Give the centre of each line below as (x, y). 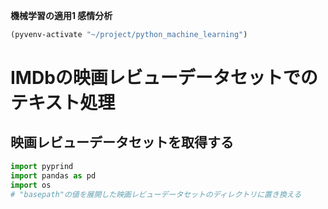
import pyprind (42, 166)
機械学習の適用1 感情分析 (61, 15)
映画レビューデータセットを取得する (122, 142)
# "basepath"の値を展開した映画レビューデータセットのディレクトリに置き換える (156, 194)
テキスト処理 (63, 103)
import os (31, 185)
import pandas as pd (53, 175)
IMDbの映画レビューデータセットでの (164, 78)
